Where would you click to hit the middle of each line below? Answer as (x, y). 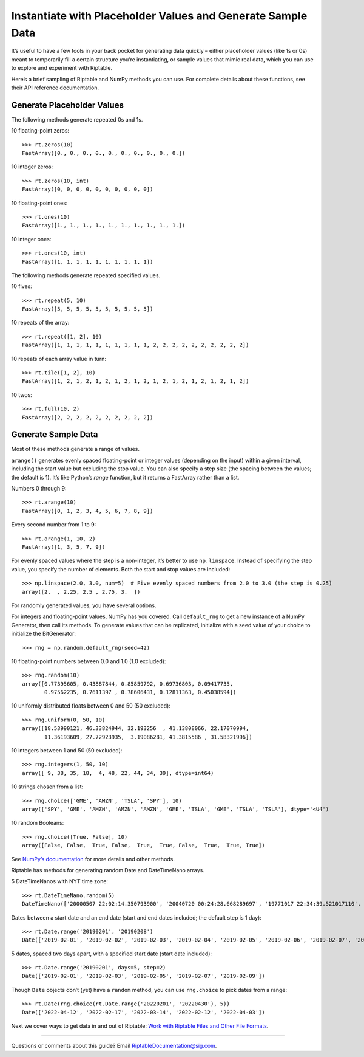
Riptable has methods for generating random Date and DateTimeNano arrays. (108, 870)
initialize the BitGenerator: (43, 634)
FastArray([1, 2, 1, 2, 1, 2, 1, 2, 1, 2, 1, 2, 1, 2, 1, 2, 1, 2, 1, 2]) (136, 381)
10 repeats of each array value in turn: (59, 359)
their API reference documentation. (55, 88)
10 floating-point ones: (39, 203)
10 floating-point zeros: (40, 131)
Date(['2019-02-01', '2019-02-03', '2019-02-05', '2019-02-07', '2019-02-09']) (143, 976)
